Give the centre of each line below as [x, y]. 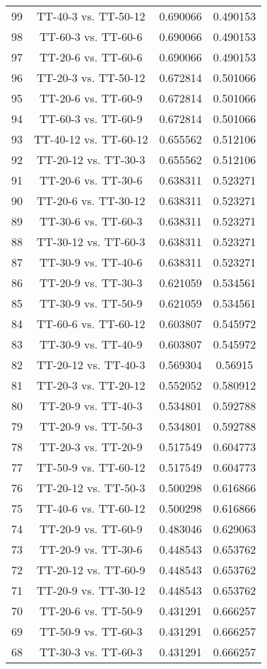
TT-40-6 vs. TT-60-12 [91, 508]
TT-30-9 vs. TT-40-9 [91, 344]
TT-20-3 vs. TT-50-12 [91, 77]
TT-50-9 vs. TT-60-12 [91, 467]
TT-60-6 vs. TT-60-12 [91, 324]
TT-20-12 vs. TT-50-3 [91, 488]
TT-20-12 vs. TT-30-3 [91, 159]
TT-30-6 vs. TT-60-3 [91, 221]
